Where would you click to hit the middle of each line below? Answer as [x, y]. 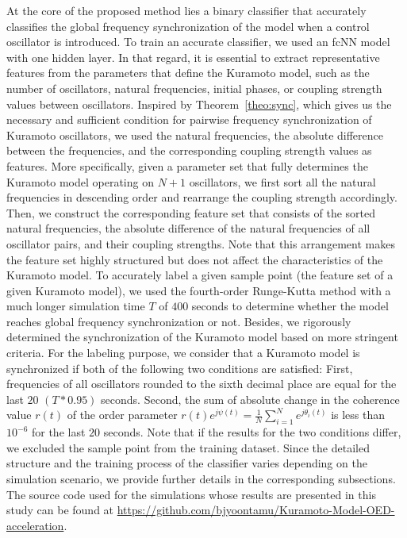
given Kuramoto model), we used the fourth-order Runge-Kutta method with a [199, 290]
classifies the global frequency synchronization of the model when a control [188, 26]
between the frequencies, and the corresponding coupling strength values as [189, 150]
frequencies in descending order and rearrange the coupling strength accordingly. [202, 197]
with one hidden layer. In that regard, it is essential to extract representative [193, 57]
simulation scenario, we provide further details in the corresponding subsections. [201, 479]
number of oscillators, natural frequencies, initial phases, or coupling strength [194, 88]
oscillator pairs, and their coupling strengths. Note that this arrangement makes [201, 243]
